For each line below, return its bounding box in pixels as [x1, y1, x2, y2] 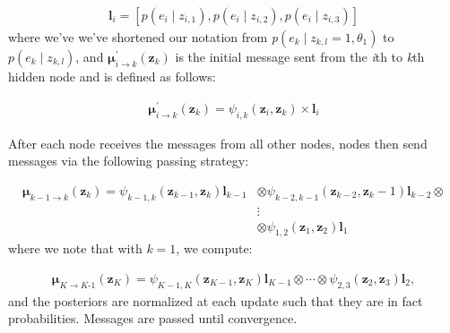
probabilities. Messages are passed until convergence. [8, 309, 298, 328]
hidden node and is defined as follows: [8, 67, 216, 86]
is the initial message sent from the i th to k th [175, 47, 425, 66]
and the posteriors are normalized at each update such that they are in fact [8, 291, 423, 310]
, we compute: [176, 239, 253, 258]
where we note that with [8, 239, 143, 258]
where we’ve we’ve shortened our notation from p [8, 28, 278, 47]
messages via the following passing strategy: [8, 151, 249, 170]
